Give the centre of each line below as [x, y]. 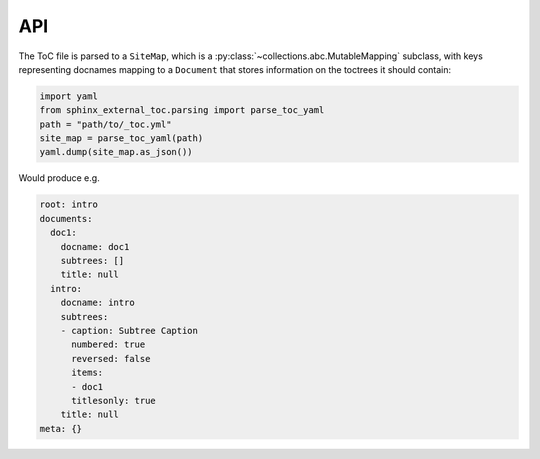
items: [87, 373]
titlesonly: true [114, 400]
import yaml [69, 96]
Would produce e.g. [59, 178]
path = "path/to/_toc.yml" [105, 124]
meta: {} [61, 428]
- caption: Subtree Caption [129, 330]
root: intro [69, 204]
